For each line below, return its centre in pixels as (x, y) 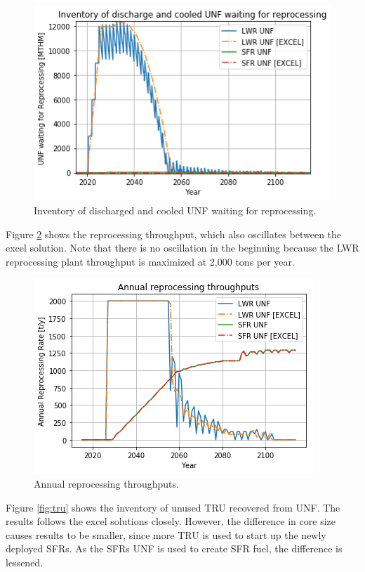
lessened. (25, 562)
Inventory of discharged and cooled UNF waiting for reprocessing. (175, 210)
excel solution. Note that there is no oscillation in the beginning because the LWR (182, 248)
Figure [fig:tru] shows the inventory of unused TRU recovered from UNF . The (173, 507)
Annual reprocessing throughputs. (106, 483)
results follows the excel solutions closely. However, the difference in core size (171, 521)
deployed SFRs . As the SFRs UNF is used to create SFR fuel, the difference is (174, 548)
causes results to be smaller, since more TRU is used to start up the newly (166, 534)
